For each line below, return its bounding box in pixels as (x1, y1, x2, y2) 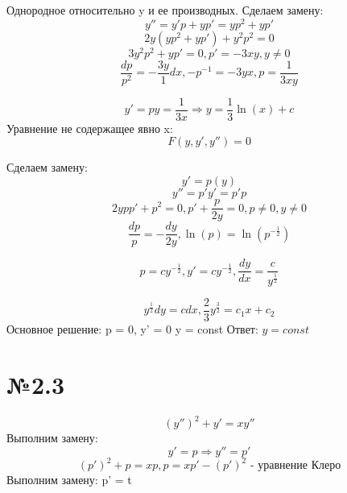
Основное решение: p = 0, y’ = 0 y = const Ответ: (6, 320, 258, 337)
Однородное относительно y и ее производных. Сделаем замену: (6, 2, 324, 18)
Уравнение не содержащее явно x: (6, 119, 173, 136)
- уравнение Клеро (250, 460, 341, 472)
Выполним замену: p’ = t (6, 471, 132, 488)
